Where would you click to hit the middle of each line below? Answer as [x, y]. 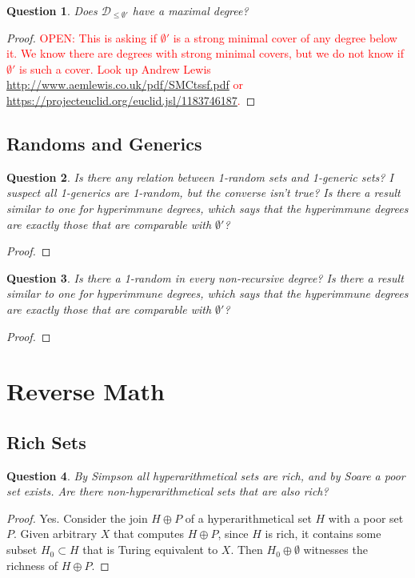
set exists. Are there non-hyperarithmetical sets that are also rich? [168, 491]
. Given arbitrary [56, 534]
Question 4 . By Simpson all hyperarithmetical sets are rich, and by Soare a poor [206, 475]
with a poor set [366, 518]
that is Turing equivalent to [150, 550]
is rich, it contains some [323, 534]
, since [233, 534]
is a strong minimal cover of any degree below [285, 37]
